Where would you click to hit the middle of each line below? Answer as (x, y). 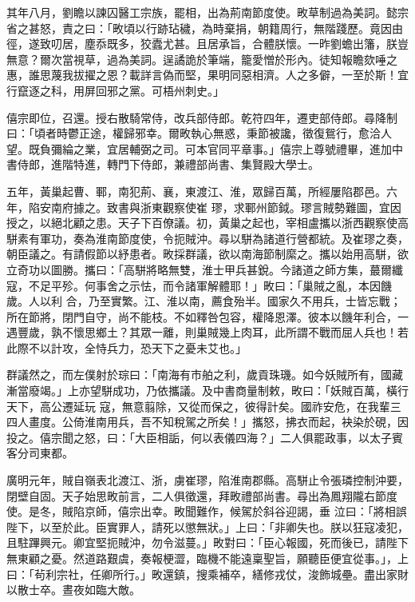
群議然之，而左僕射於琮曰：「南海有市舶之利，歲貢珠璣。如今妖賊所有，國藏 (205, 375)
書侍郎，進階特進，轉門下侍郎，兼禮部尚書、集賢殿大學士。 (163, 164)
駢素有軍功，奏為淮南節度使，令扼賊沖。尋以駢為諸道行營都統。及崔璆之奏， (207, 238)
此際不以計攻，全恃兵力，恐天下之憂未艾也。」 (126, 347)
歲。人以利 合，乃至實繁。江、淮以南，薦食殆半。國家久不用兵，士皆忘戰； (204, 301)
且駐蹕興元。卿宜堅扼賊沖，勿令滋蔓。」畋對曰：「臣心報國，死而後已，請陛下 (207, 542)
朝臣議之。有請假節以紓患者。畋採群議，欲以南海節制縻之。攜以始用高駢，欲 (207, 254)
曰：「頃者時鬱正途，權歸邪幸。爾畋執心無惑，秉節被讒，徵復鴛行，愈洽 (194, 133)
